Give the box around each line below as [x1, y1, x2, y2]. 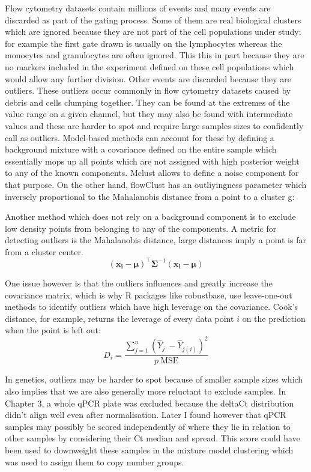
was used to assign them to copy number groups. [5, 455, 184, 468]
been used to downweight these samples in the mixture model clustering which [5, 444, 294, 456]
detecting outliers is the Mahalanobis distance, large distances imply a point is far [5, 234, 306, 246]
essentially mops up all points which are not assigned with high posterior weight [5, 154, 300, 167]
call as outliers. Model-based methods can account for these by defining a [5, 131, 274, 144]
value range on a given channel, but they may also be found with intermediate [5, 107, 293, 120]
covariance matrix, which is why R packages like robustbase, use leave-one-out [5, 288, 292, 301]
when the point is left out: [5, 324, 101, 336]
